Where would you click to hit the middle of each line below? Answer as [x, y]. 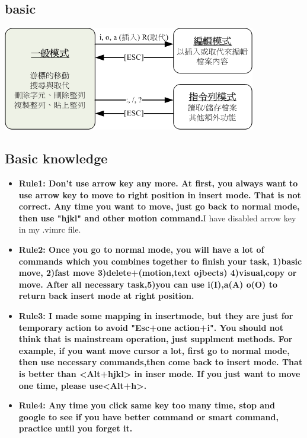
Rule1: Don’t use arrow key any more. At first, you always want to [158, 183]
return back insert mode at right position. [106, 296]
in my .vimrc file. [50, 229]
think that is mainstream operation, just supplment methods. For [156, 339]
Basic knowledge [56, 158]
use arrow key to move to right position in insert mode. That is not [160, 194]
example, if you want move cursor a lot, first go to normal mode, [154, 350]
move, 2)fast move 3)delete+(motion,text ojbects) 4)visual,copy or [158, 273]
